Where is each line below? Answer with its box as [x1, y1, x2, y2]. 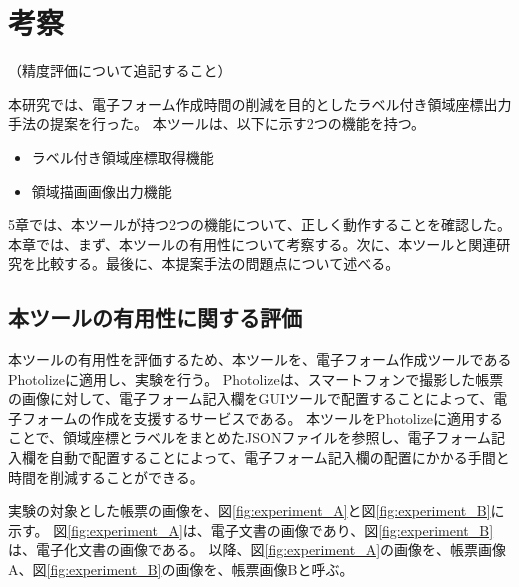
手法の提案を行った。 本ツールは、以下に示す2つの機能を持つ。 [8, 113, 426, 134]
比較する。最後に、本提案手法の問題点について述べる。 [35, 253, 400, 274]
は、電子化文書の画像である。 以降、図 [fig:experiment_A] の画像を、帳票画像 [8, 539, 507, 560]
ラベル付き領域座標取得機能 [31, 146, 214, 167]
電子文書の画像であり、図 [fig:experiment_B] [210, 519, 494, 540]
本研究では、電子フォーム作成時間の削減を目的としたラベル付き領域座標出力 [8, 93, 512, 114]
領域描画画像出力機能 [31, 180, 172, 201]
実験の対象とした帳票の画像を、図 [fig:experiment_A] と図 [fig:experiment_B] [8, 500, 491, 521]
